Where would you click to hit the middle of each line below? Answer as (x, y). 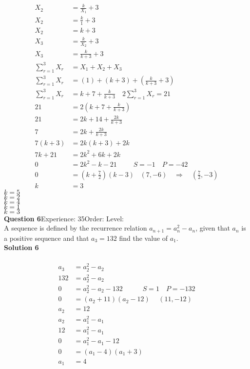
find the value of (144, 238)
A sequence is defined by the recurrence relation (76, 228)
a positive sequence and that (47, 238)
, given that (213, 228)
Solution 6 (21, 247)
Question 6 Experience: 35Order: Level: (64, 218)
